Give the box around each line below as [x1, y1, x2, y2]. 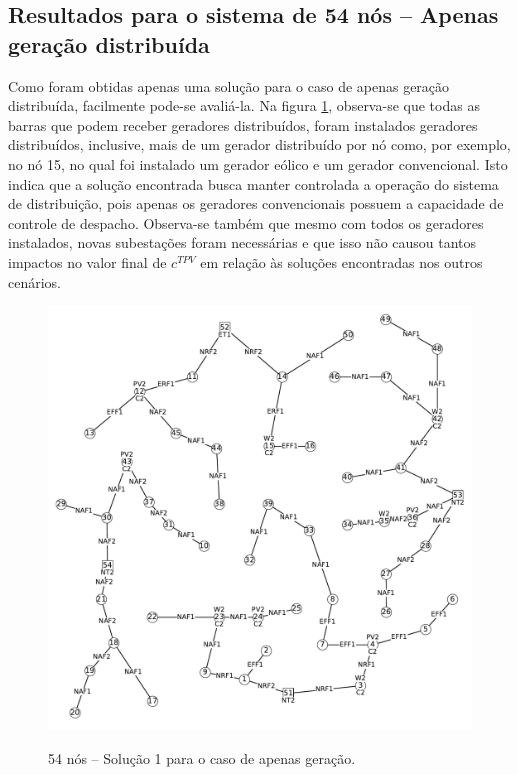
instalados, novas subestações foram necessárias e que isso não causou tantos [8, 232, 477, 253]
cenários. [8, 271, 62, 292]
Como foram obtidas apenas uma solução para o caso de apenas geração [8, 75, 450, 96]
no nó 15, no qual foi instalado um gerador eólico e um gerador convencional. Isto [8, 153, 508, 174]
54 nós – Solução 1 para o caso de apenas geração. [48, 747, 356, 768]
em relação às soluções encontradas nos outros [200, 251, 483, 272]
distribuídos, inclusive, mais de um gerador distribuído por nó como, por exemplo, [8, 134, 511, 155]
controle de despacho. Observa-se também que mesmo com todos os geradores [8, 212, 484, 233]
